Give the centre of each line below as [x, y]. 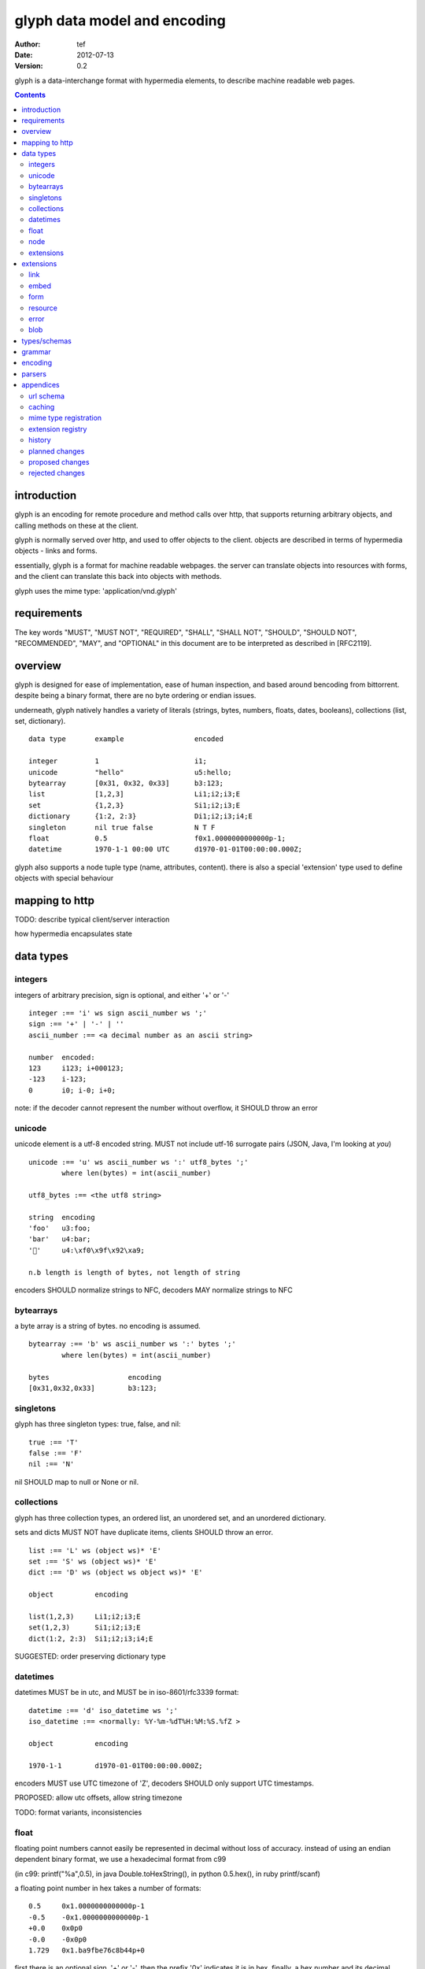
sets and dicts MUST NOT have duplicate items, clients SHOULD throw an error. [144, 1533]
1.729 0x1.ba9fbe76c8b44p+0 [87, 1950]
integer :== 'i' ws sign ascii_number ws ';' [118, 1013]
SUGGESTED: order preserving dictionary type [90, 1656]
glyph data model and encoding [120, 20]
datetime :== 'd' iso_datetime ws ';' [103, 1710]
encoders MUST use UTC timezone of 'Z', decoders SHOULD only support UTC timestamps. [164, 1783]
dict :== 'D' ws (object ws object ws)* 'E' [116, 1572]
